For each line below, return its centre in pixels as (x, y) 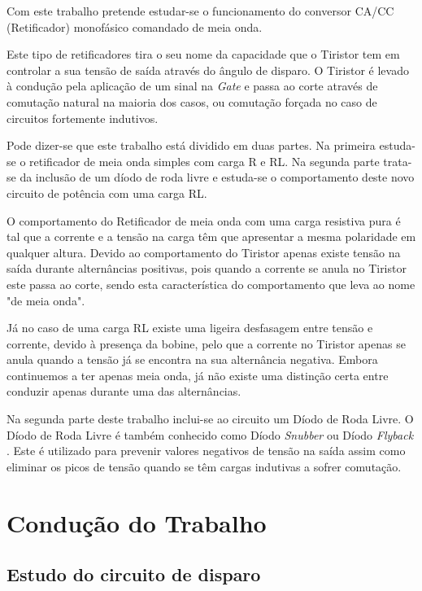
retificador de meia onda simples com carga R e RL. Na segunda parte (204, 161)
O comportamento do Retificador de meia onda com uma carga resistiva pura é (204, 220)
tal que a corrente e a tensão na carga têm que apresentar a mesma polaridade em (211, 236)
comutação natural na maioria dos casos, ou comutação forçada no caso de (192, 101)
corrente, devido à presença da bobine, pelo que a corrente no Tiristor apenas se (206, 343)
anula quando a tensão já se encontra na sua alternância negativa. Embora (192, 359)
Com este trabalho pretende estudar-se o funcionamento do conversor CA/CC (200, 11)
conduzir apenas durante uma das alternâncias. (124, 391)
